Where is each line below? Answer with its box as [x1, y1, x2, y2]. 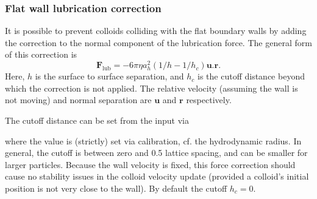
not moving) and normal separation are [5, 93, 152, 106]
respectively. [186, 93, 232, 106]
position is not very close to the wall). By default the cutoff [5, 181, 227, 194]
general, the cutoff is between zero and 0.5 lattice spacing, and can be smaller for [5, 146, 308, 159]
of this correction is [5, 48, 77, 61]
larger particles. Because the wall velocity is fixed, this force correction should [5, 158, 296, 170]
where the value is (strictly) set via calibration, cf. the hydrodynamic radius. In [5, 134, 302, 147]
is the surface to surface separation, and [35, 70, 184, 83]
